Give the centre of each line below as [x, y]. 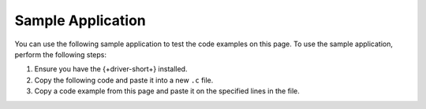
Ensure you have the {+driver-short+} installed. [111, 69]
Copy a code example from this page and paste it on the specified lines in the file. [167, 91]
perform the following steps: [60, 54]
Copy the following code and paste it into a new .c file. [124, 80]
